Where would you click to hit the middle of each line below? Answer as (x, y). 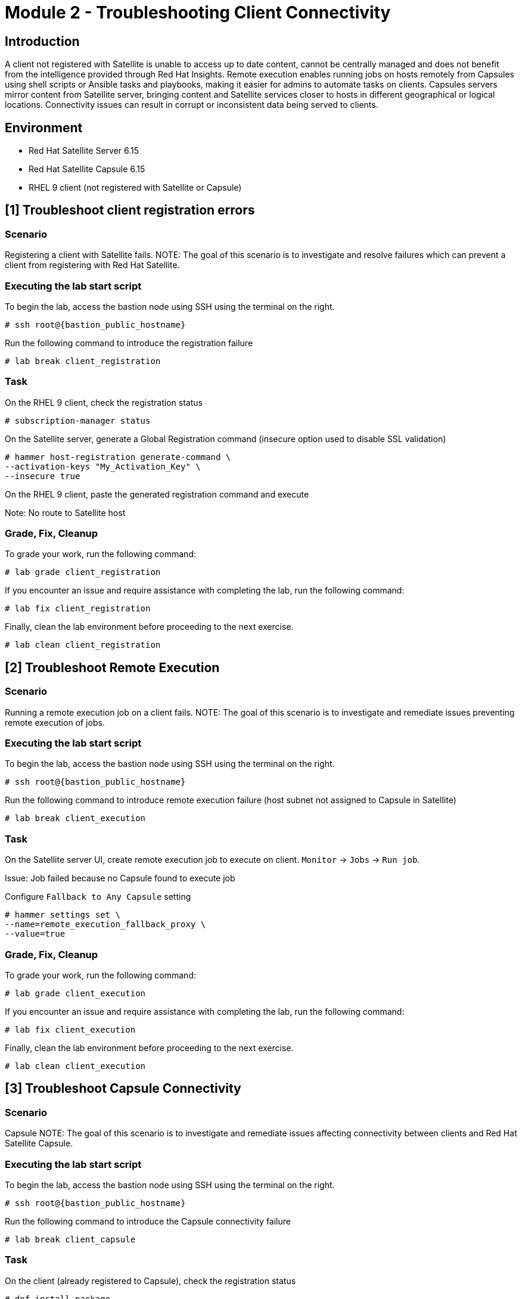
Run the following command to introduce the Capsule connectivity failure (148, 1221)
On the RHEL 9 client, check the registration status (104, 402)
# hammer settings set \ (63, 915)
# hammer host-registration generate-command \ (118, 457)
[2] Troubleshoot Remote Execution (112, 667)
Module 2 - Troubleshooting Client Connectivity (198, 13)
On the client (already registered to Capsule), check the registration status (150, 1281)
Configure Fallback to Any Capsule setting (98, 897)
